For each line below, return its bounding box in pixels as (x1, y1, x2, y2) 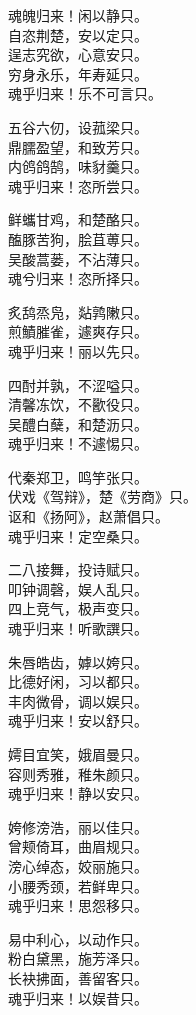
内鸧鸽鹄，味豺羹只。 (8, 156, 148, 177)
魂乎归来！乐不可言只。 (8, 83, 162, 104)
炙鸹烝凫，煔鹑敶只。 (8, 301, 148, 322)
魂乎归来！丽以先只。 (8, 340, 148, 361)
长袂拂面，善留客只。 (8, 967, 148, 988)
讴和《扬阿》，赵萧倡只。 (8, 506, 169, 527)
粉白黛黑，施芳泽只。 (8, 948, 148, 969)
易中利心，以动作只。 (8, 928, 148, 949)
